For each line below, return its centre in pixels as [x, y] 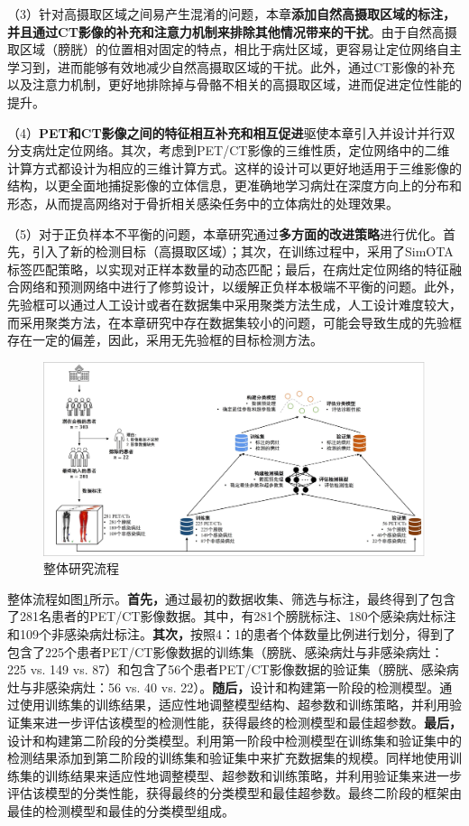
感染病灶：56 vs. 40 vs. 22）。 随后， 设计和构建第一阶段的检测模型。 [242, 687]
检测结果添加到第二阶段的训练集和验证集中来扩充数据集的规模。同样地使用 [228, 758]
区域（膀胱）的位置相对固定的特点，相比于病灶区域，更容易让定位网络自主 [240, 49]
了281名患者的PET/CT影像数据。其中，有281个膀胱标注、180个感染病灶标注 [232, 616]
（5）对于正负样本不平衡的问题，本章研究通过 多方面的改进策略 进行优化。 [225, 233]
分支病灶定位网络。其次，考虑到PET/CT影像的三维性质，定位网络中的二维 [229, 150]
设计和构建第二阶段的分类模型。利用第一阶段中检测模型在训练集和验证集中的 [234, 740]
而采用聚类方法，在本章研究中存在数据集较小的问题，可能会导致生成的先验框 [234, 322]
